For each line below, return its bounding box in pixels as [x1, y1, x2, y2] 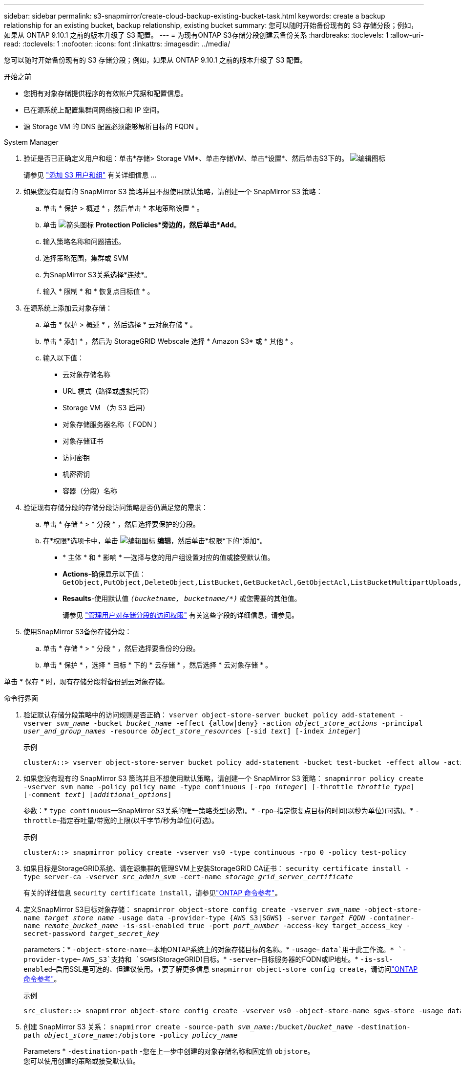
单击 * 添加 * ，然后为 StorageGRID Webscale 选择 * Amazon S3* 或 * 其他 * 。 [43, 337, 297, 345]
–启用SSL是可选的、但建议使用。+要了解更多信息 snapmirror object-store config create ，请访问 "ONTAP [52, 965, 418, 973]
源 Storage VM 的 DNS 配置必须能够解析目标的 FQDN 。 [23, 122, 203, 131]
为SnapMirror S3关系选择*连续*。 [43, 270, 151, 279]
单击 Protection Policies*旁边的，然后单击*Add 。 [43, 221, 241, 229]
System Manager [4, 138, 59, 146]
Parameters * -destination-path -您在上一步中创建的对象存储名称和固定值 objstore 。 [23, 1047, 314, 1055]
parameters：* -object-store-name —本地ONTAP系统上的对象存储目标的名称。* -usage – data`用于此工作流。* [23, 945, 394, 954]
